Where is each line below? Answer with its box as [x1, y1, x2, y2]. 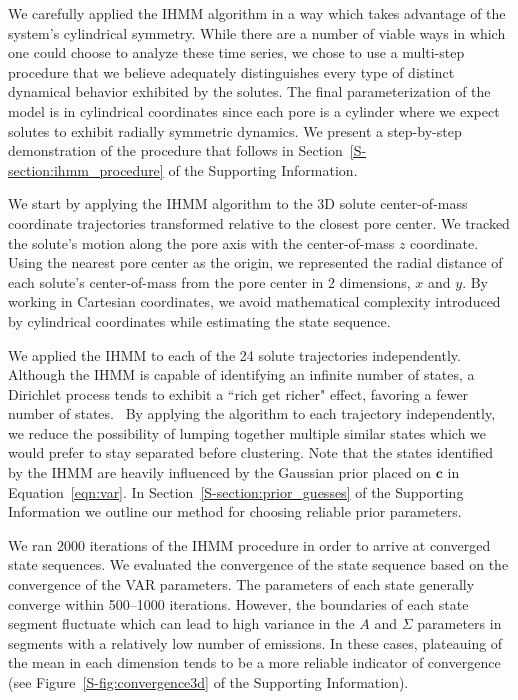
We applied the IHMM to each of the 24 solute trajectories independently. [8, 344, 461, 365]
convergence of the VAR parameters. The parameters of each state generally [8, 574, 475, 595]
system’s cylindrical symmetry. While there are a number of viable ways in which [8, 22, 506, 43]
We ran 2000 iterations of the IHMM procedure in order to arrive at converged [8, 534, 491, 555]
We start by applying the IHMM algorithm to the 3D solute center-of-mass [8, 193, 468, 214]
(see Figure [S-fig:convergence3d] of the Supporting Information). [8, 672, 409, 692]
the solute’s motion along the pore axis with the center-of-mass [8, 232, 395, 253]
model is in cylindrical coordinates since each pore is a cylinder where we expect [8, 100, 500, 121]
